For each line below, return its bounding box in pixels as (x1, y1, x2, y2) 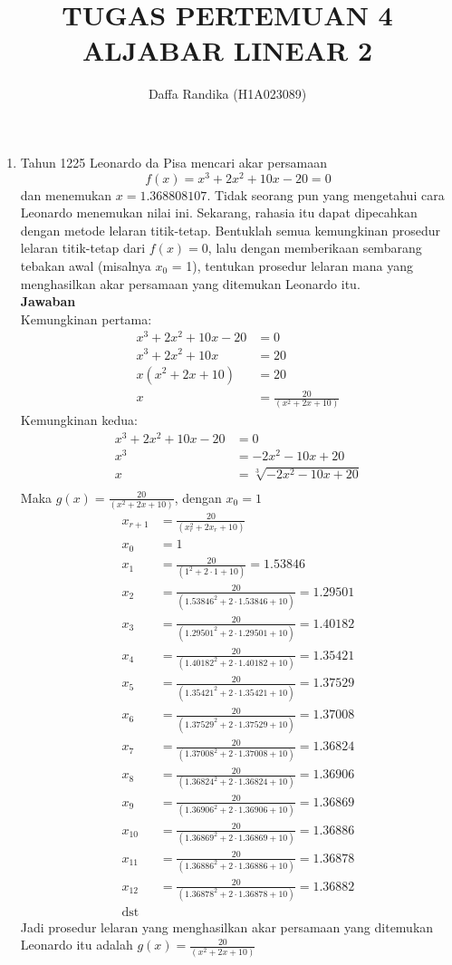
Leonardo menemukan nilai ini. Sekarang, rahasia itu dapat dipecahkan (20, 203, 418, 222)
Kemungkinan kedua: (20, 410, 138, 429)
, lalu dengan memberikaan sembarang (207, 238, 422, 257)
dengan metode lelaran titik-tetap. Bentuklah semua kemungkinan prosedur (20, 220, 441, 239)
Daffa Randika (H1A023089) (148, 84, 307, 103)
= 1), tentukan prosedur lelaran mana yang (171, 256, 414, 275)
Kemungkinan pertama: (20, 309, 152, 328)
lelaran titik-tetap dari (20, 238, 146, 257)
